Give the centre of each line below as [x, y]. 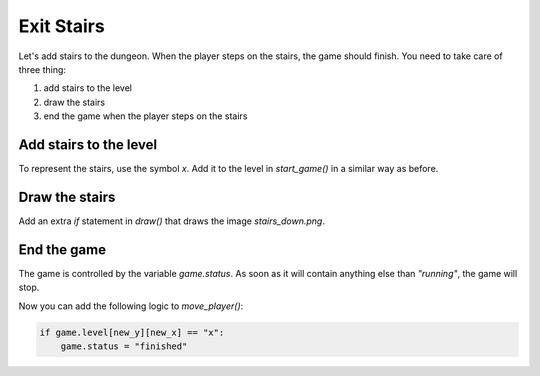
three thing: [42, 69]
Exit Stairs [61, 26]
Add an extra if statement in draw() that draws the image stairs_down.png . [171, 221]
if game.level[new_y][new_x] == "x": [132, 332]
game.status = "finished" [124, 346]
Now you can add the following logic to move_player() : [131, 306]
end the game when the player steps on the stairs [145, 116]
